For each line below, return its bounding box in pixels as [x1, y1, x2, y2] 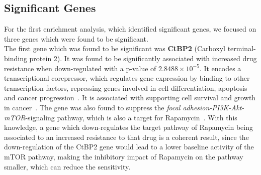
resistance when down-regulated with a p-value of [4, 63, 156, 73]
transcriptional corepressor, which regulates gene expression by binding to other [4, 73, 250, 83]
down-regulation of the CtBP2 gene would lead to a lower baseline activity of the [4, 141, 254, 152]
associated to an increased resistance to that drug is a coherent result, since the [4, 131, 249, 142]
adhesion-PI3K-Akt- [183, 102, 244, 112]
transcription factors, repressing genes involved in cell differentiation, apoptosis [4, 82, 247, 93]
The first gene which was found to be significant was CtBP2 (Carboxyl [4, 43, 226, 54]
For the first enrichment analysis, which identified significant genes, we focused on [4, 24, 256, 34]
